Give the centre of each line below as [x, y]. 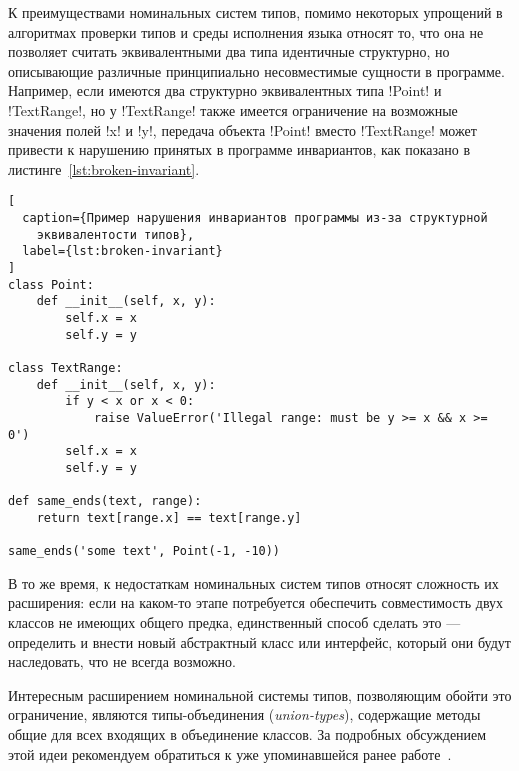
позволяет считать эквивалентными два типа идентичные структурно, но [229, 51]
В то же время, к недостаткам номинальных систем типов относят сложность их [253, 582]
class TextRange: [65, 367]
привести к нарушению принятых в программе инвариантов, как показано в [239, 149]
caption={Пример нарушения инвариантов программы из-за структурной [255, 218]
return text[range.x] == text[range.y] [169, 517]
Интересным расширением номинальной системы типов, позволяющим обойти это [260, 694]
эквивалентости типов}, [115, 234]
